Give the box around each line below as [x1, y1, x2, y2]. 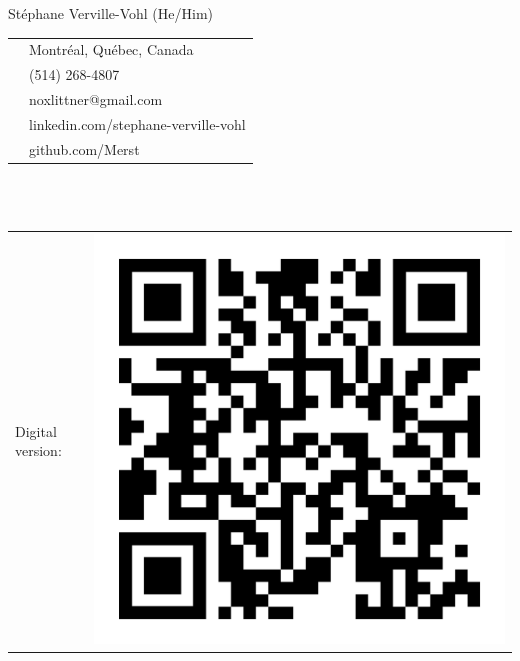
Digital [15, 420, 57, 441]
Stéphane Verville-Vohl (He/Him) [8, 3, 214, 23]
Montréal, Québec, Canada [29, 39, 194, 60]
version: [15, 440, 62, 461]
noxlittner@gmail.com [29, 89, 163, 110]
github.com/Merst [29, 138, 140, 159]
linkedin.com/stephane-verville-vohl [29, 113, 246, 134]
